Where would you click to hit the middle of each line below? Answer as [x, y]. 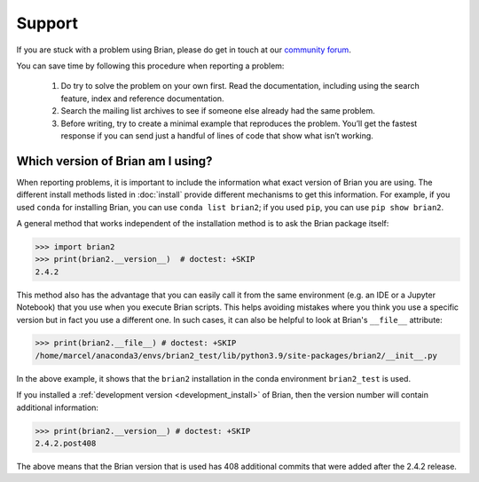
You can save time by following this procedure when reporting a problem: [150, 66]
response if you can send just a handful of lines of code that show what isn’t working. [217, 135]
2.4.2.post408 [66, 443]
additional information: [58, 407]
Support [47, 23]
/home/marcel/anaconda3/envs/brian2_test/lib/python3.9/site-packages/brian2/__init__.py [236, 356]
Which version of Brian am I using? [114, 161]
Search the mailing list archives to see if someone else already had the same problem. [218, 111]
